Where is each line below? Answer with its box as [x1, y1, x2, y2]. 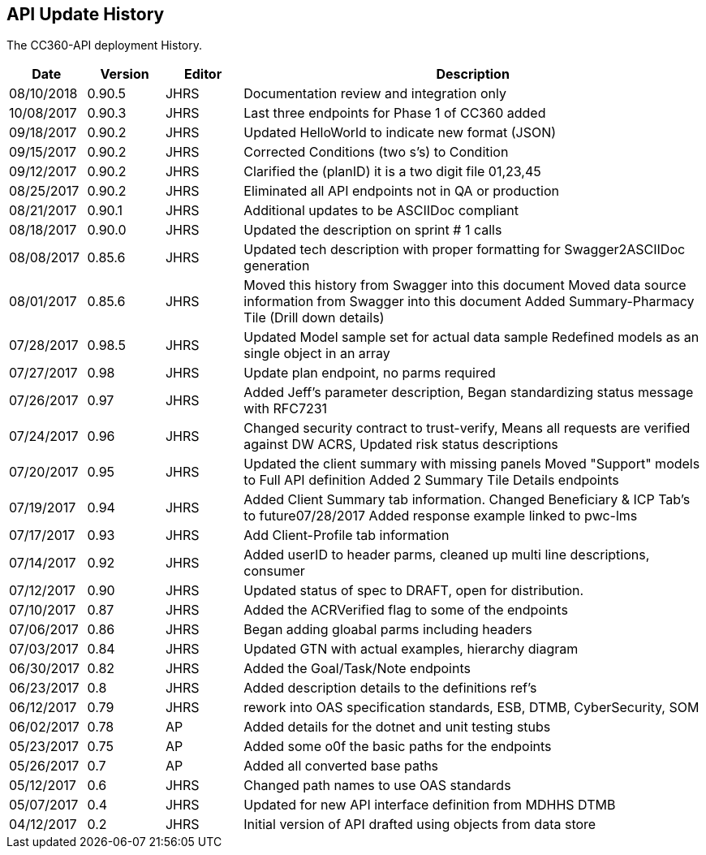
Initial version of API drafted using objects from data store [243, 816, 596, 833]
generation [243, 257, 310, 274]
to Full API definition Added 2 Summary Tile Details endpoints [243, 472, 619, 489]
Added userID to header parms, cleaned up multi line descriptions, [243, 546, 650, 564]
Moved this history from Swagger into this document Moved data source [243, 277, 687, 294]
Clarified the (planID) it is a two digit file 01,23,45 [243, 163, 541, 180]
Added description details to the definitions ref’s [243, 680, 537, 697]
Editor [184, 66, 222, 83]
